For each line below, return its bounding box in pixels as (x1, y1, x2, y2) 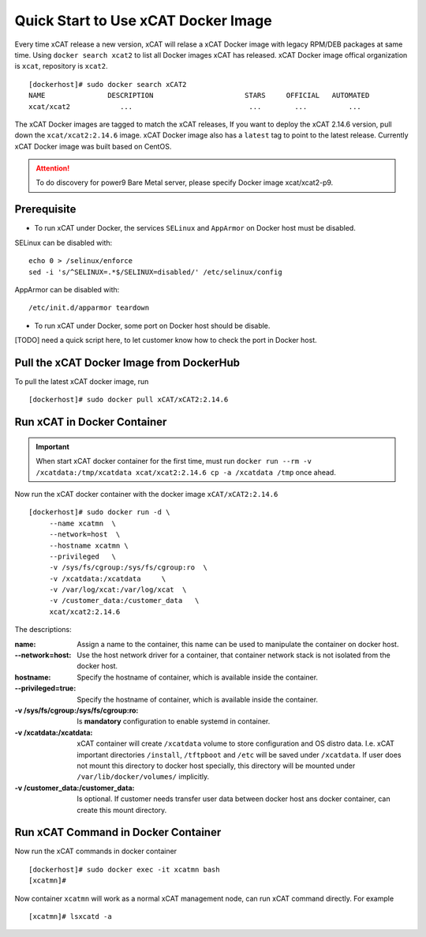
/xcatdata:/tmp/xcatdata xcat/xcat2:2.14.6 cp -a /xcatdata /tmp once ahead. (35, 467, 337, 477)
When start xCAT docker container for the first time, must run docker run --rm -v (35, 457, 312, 466)
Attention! (35, 164, 70, 173)
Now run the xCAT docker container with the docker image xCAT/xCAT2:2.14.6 (14, 489, 278, 499)
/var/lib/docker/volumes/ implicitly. (77, 772, 209, 781)
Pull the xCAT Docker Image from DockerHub (14, 356, 241, 369)
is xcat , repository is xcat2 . (14, 62, 108, 71)
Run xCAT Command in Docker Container (14, 826, 222, 839)
